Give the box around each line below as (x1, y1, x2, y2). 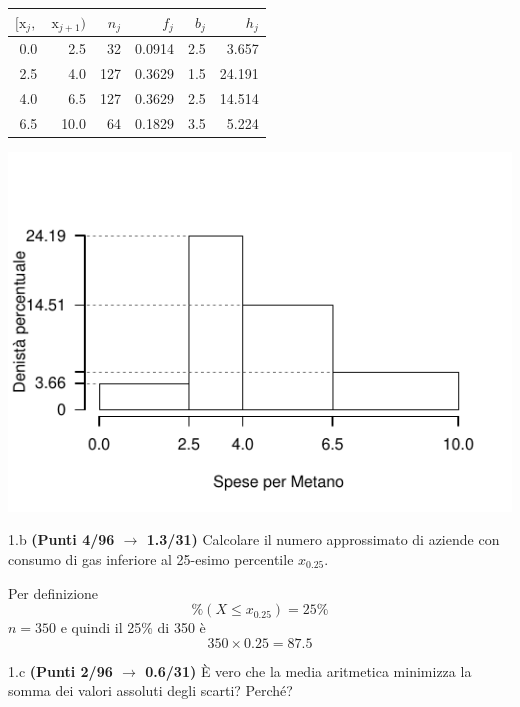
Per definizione (8, 582, 99, 603)
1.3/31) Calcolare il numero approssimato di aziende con (146, 529, 500, 550)
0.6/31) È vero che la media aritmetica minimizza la (145, 660, 472, 681)
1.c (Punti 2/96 (8, 660, 113, 681)
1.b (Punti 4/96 (8, 529, 115, 550)
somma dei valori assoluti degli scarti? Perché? (8, 680, 293, 701)
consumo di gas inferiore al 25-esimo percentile (8, 549, 294, 570)
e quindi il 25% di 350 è (60, 617, 206, 638)
